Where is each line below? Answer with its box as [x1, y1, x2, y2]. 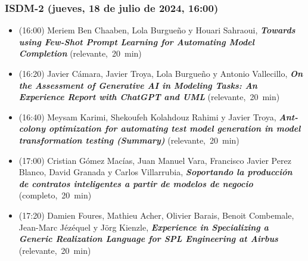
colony [18, 122, 46, 135]
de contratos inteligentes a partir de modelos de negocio [18, 177, 253, 189]
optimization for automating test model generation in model [48, 122, 301, 135]
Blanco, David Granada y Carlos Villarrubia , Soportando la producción [18, 166, 293, 178]
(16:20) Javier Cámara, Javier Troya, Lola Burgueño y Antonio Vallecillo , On [18, 67, 303, 79]
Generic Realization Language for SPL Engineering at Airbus [18, 232, 278, 245]
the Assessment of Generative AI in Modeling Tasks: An [18, 79, 257, 91]
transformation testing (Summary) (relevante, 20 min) [18, 133, 239, 146]
